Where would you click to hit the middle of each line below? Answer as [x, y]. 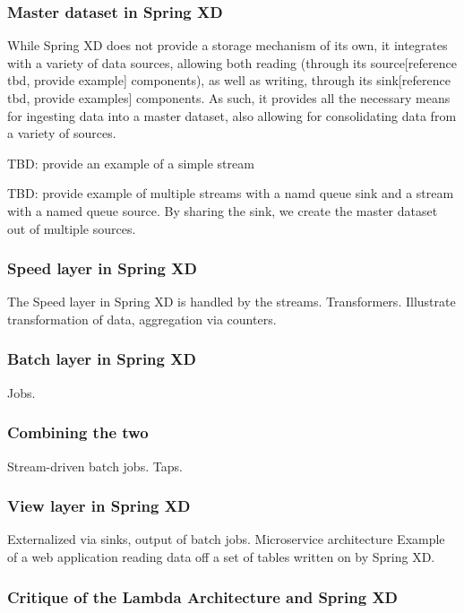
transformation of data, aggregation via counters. [142, 319]
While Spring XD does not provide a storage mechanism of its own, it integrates [228, 45]
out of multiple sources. [72, 228]
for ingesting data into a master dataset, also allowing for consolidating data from [232, 115]
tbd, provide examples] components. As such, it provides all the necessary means [229, 98]
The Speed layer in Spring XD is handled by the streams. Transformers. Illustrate [232, 302]
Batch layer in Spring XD [102, 359]
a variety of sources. [62, 133]
